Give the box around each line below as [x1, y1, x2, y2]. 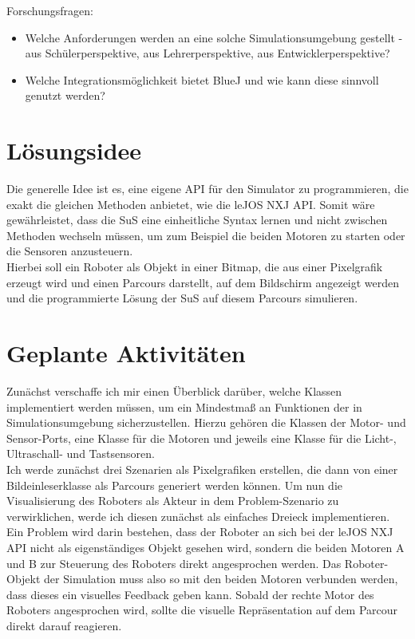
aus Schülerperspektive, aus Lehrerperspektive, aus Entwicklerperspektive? [25, 45, 390, 61]
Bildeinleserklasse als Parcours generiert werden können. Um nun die [6, 476, 342, 493]
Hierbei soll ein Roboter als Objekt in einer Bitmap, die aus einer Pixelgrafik [6, 258, 383, 275]
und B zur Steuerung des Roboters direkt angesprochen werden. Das [6, 554, 342, 571]
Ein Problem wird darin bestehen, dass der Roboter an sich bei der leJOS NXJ [6, 523, 393, 540]
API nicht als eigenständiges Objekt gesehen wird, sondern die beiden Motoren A [6, 538, 405, 555]
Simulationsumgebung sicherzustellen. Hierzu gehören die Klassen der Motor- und [6, 414, 406, 431]
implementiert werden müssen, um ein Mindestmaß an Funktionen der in [6, 398, 362, 415]
